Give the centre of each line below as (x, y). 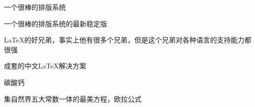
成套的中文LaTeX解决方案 (45, 66)
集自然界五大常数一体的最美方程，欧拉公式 (73, 98)
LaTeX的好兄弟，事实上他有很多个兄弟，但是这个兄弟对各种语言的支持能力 (124, 40)
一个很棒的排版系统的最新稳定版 (56, 23)
